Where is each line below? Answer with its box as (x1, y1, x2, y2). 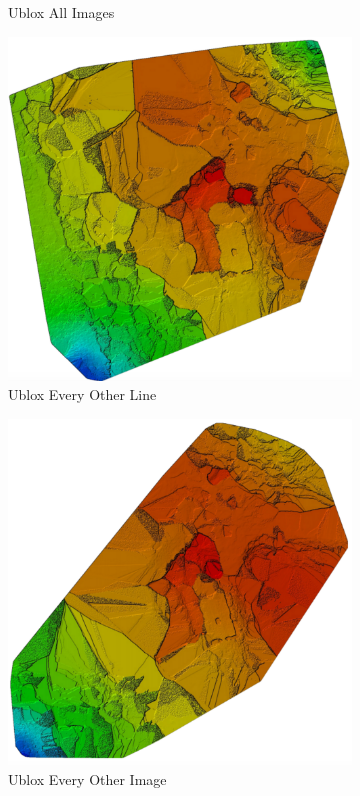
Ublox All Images (8, 2, 115, 22)
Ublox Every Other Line (8, 384, 157, 405)
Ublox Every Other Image (8, 769, 167, 790)
